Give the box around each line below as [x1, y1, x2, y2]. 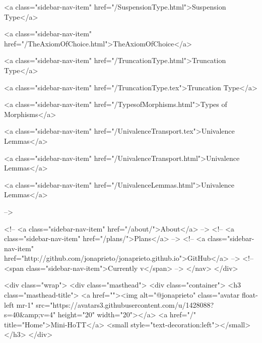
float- [241, 290, 258, 300]
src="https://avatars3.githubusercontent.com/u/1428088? [36, 299, 214, 310]
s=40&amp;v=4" [4, 309, 56, 320]
